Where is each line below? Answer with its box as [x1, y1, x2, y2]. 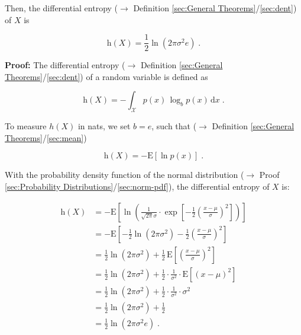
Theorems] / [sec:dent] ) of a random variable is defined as [5, 70, 208, 82]
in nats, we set [77, 120, 131, 132]
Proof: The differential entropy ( [5, 59, 125, 71]
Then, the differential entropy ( [5, 2, 118, 14]
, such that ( [151, 120, 197, 132]
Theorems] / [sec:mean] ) [5, 131, 87, 143]
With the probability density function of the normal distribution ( [5, 168, 244, 181]
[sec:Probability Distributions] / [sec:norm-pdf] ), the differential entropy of [5, 180, 270, 193]
